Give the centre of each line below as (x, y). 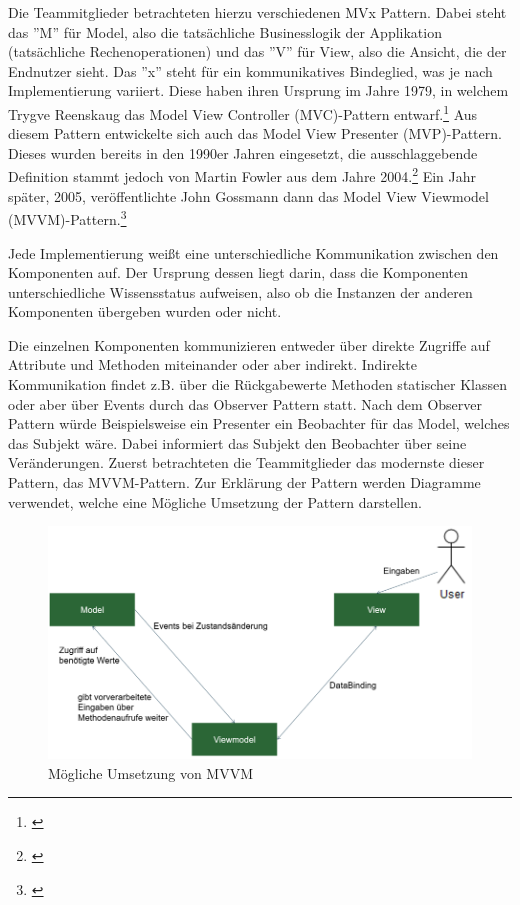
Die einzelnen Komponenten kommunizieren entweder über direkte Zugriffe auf (249, 344)
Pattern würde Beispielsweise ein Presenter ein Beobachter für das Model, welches (259, 423)
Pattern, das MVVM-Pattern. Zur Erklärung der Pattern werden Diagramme (244, 482)
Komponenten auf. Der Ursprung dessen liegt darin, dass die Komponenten (238, 272)
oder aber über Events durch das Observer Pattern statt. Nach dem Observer (245, 403)
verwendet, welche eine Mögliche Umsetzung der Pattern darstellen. (215, 501)
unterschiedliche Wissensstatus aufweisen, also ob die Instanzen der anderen (240, 291)
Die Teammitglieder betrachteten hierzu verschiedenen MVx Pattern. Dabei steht (257, 12)
